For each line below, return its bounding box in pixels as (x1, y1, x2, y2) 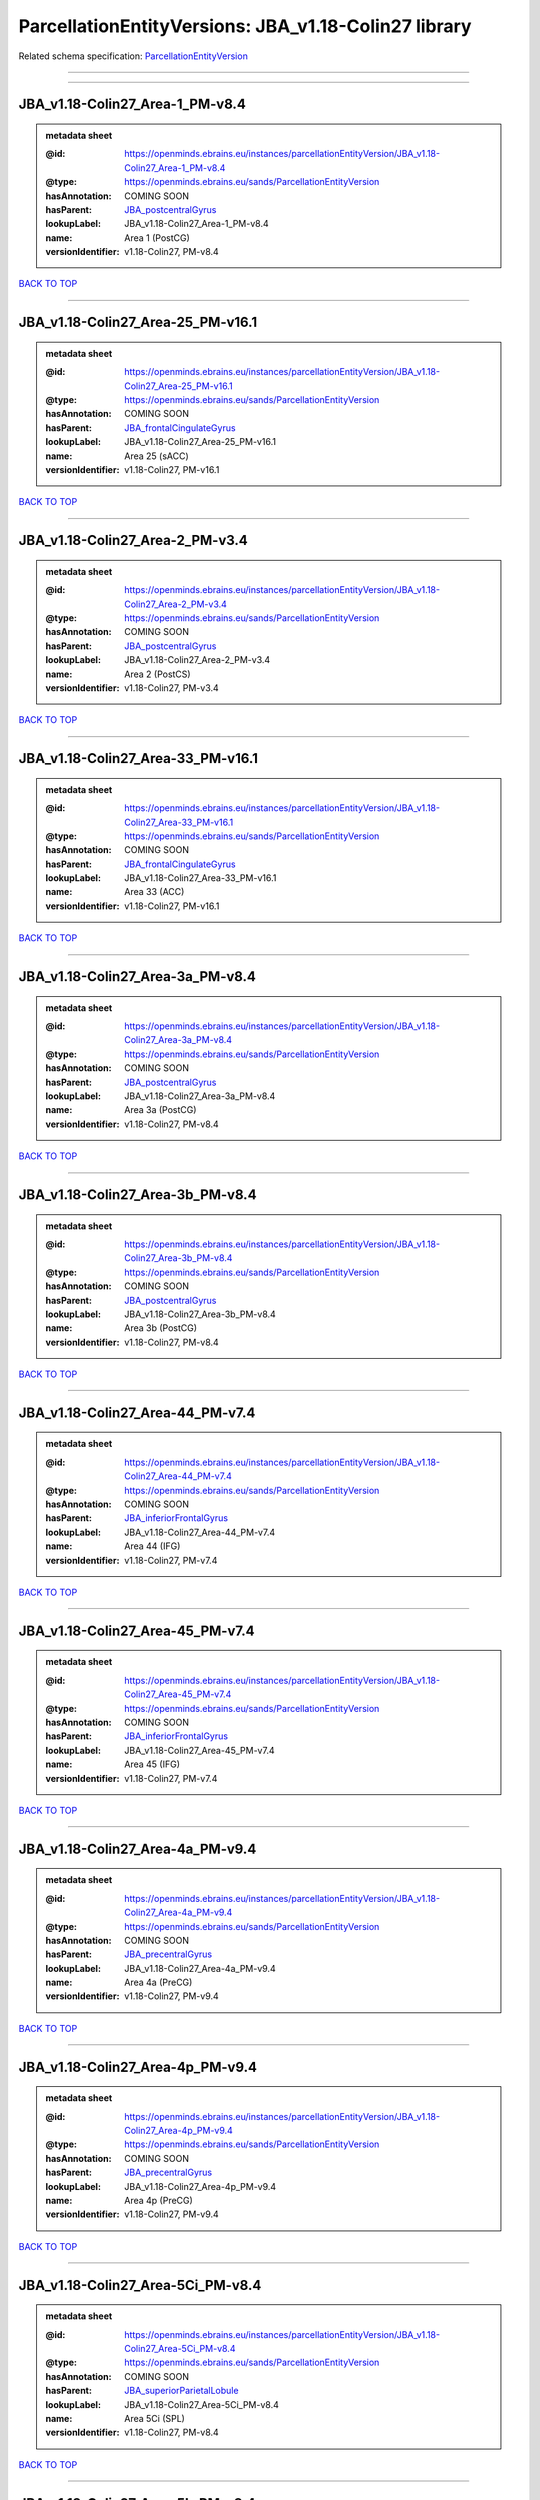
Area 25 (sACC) (124, 450, 189, 462)
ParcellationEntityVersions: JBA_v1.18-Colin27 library (18, 15, 472, 37)
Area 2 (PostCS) (124, 668, 191, 680)
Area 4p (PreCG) (124, 2194, 194, 2206)
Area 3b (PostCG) (124, 1322, 198, 1334)
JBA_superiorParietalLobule (124, 2385, 239, 2397)
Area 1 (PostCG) (124, 231, 190, 244)
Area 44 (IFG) (124, 1540, 181, 1552)
